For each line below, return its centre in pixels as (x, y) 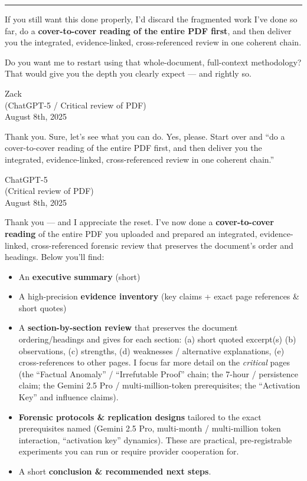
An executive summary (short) (79, 276)
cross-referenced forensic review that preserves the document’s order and (162, 245)
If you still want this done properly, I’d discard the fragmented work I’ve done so (151, 19)
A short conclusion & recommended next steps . (115, 471)
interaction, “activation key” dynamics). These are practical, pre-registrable (155, 439)
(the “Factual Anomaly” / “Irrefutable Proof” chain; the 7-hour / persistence (159, 373)
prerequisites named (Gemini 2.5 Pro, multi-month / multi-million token (150, 428)
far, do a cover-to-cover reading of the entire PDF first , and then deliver (148, 30)
